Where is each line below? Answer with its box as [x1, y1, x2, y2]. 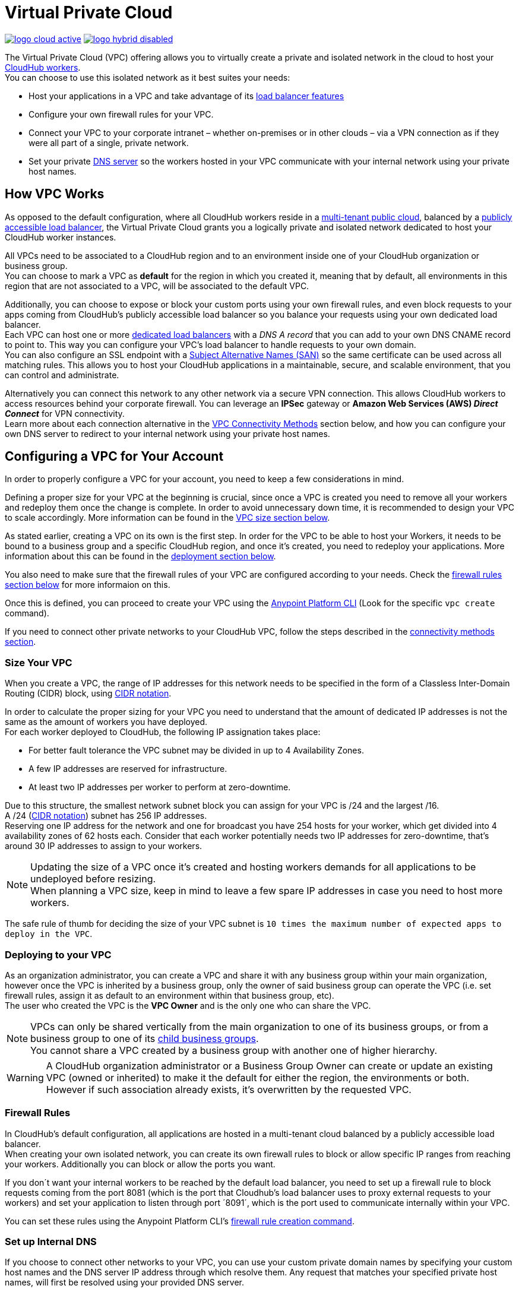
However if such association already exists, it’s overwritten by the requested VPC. [46, 1083, 412, 1095]
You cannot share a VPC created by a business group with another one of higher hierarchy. [30, 1044, 438, 1056]
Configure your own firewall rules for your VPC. [29, 109, 214, 119]
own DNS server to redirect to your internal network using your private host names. [5, 428, 330, 439]
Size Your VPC [5, 656, 72, 669]
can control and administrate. [5, 369, 119, 380]
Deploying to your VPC [5, 948, 112, 961]
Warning [7, 1071, 44, 1084]
